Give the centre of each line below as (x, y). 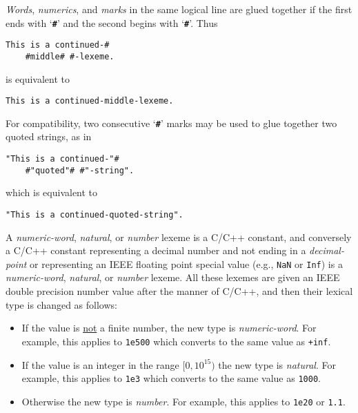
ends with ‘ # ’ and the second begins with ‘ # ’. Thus (112, 22)
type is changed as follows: (61, 304)
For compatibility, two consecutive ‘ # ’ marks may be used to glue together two (171, 123)
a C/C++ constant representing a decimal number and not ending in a (156, 250)
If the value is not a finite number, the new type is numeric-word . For (169, 328)
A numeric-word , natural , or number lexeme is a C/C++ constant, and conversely (179, 237)
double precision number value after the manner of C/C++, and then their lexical (179, 291)
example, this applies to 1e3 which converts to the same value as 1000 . (171, 378)
